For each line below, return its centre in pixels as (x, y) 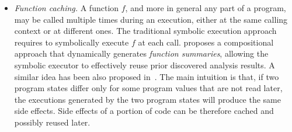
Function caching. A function (67, 8)
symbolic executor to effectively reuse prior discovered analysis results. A (145, 65)
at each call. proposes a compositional (206, 42)
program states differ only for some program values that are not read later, (148, 88)
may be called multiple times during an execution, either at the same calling (151, 19)
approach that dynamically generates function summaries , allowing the (141, 53)
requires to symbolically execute (72, 42)
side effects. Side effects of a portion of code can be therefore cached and (144, 111)
